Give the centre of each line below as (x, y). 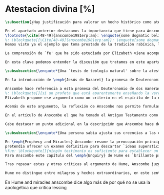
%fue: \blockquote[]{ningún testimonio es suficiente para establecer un (82, 151)
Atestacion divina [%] (50, 9)
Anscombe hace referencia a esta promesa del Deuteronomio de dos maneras (83, 88)
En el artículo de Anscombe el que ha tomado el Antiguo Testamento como (82, 115)
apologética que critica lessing (36, 188)
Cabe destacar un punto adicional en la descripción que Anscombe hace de (83, 124)
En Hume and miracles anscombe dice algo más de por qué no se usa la (78, 182)
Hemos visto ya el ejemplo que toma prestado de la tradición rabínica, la (84, 44)
